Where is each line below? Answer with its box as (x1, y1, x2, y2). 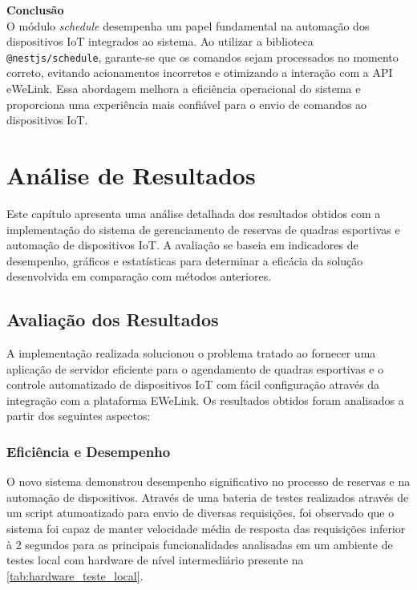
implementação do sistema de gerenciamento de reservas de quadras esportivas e (6, 220, 400, 237)
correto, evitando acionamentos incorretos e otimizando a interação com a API (6, 64, 393, 81)
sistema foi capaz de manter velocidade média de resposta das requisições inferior (6, 520, 406, 537)
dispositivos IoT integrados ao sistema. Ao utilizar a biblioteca (6, 33, 314, 50)
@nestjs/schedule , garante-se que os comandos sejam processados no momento (6, 48, 399, 65)
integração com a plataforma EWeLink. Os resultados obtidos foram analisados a (6, 391, 404, 408)
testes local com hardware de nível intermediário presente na (6, 552, 304, 568)
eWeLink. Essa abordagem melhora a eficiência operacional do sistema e (6, 80, 361, 97)
